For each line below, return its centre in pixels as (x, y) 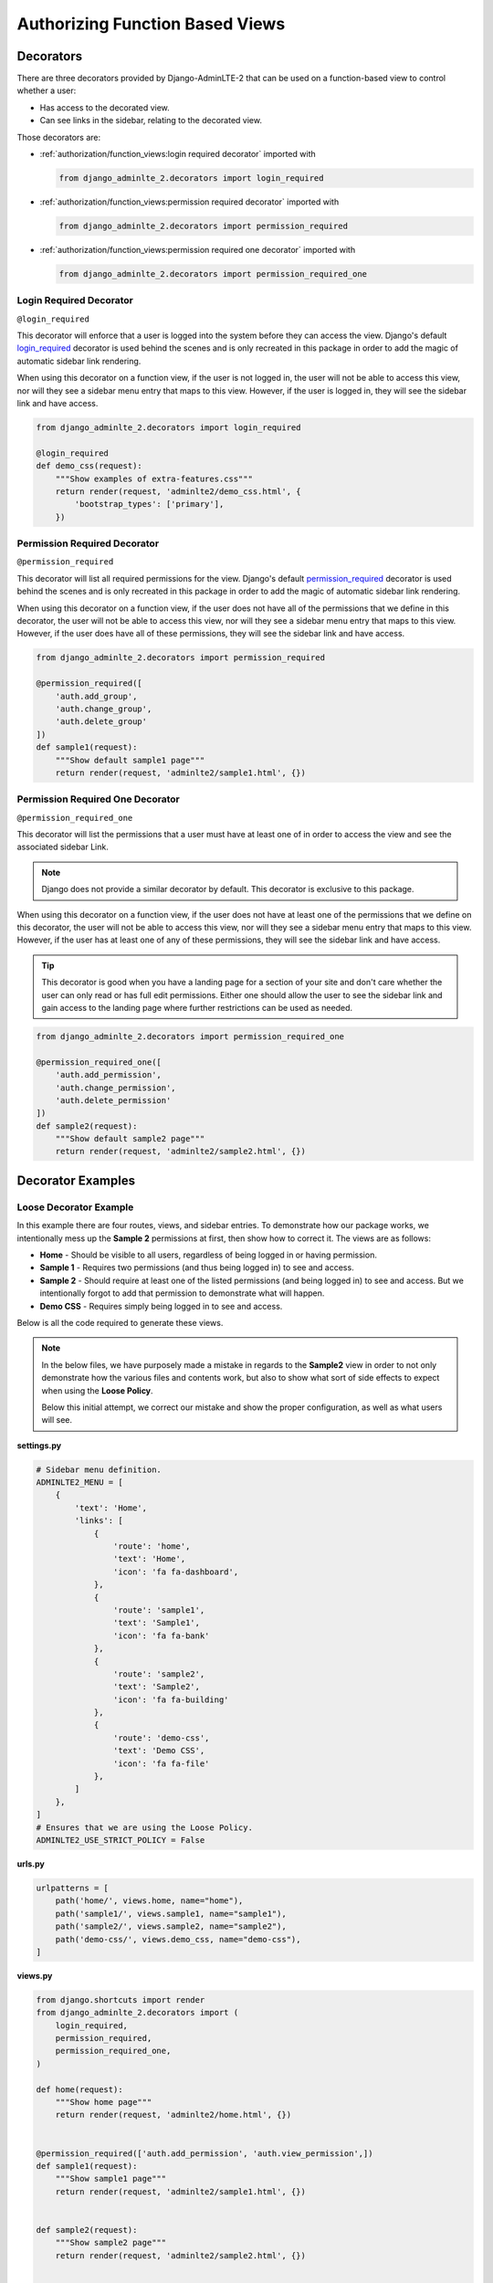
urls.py (31, 1864)
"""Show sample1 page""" (111, 2179)
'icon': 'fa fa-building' (171, 1699)
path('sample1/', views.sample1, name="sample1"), (171, 1914)
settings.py (39, 1445)
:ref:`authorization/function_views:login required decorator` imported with (178, 154)
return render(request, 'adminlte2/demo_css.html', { (178, 491)
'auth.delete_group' (101, 722)
